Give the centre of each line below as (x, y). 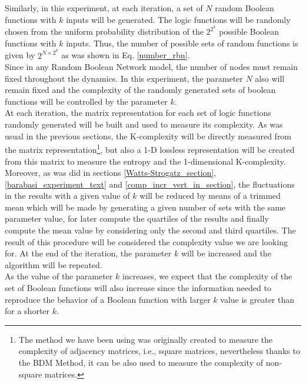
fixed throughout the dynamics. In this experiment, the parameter (124, 78)
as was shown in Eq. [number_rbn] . (126, 55)
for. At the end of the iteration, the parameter (88, 253)
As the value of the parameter (59, 276)
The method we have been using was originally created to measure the (145, 339)
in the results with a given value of (67, 196)
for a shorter (27, 311)
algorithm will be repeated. (54, 264)
